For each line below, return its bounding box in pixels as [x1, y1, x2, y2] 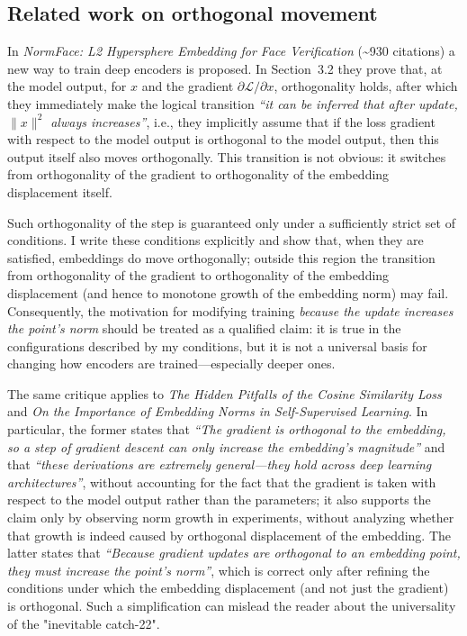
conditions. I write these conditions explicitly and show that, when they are [7, 231, 424, 250]
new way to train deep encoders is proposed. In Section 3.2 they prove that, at [7, 59, 443, 77]
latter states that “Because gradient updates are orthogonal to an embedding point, [7, 543, 461, 562]
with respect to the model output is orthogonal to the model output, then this [7, 130, 439, 149]
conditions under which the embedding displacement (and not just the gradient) [7, 578, 449, 597]
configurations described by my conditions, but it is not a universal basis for [7, 336, 427, 355]
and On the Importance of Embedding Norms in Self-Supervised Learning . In [7, 402, 428, 421]
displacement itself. [7, 182, 112, 201]
